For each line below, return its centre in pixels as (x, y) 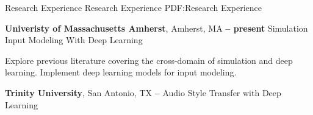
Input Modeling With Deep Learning (74, 40)
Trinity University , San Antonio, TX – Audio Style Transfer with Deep (143, 92)
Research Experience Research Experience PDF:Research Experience (134, 7)
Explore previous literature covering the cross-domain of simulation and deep (149, 60)
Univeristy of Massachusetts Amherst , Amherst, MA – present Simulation (156, 28)
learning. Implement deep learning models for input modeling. (121, 72)
